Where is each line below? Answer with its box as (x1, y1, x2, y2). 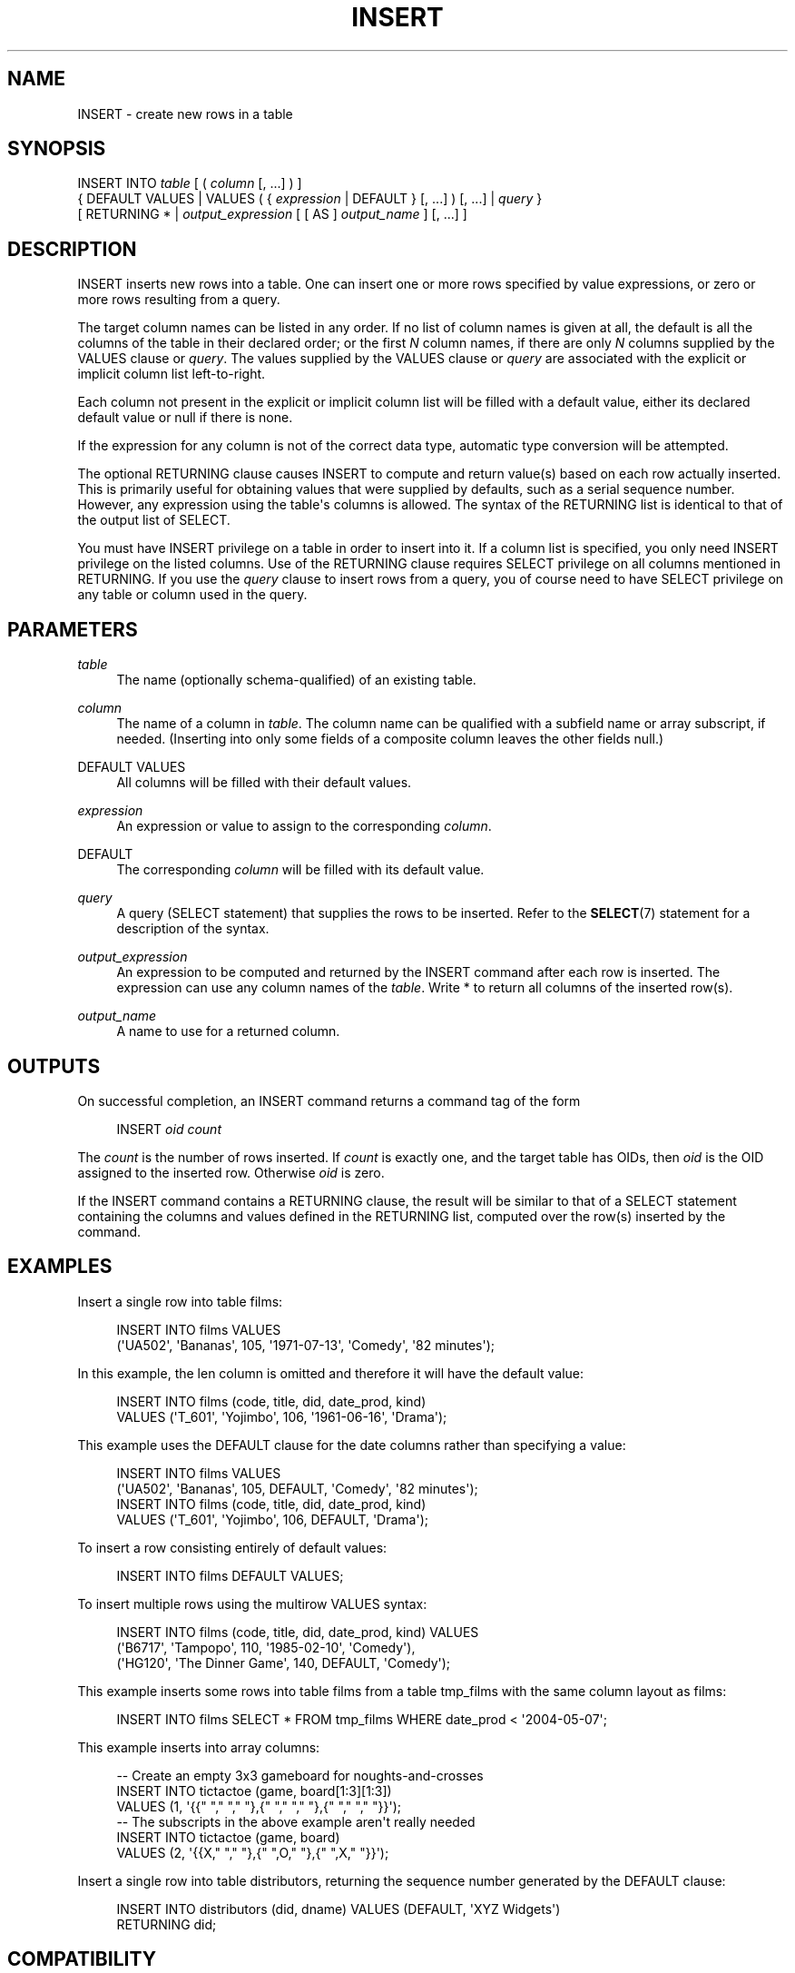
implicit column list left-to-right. (77, 366, 266, 382)
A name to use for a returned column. (116, 1023, 340, 1040)
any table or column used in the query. (77, 587, 308, 603)
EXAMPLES (7, 1255, 113, 1278)
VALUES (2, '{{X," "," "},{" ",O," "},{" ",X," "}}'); (116, 1844, 389, 1860)
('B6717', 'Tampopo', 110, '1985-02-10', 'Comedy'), (116, 1639, 416, 1655)
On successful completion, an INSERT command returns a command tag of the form (77, 1092, 581, 1109)
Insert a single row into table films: (77, 1293, 283, 1309)
